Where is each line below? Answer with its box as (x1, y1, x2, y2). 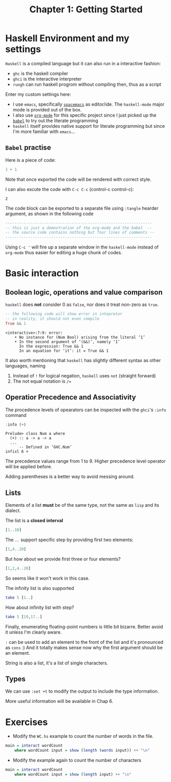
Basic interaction (5, 268, 79, 279)
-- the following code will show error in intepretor (5, 312, 123, 317)
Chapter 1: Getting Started (29, 4, 143, 15)
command (5, 412, 27, 418)
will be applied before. (5, 464, 52, 470)
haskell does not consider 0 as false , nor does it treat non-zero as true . (5, 301, 159, 308)
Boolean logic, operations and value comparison (5, 288, 163, 296)
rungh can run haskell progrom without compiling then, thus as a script (12, 81, 161, 87)
